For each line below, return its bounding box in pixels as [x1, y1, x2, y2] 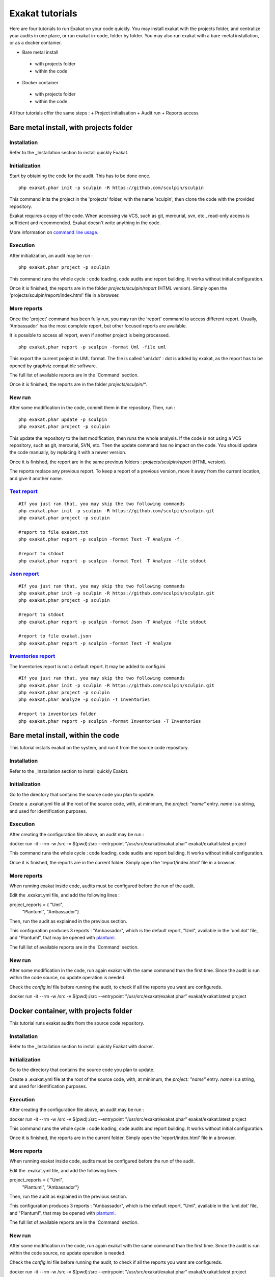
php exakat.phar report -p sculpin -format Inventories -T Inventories [18, 718, 201, 724]
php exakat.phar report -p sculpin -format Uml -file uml [18, 344, 167, 350]
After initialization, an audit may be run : [9, 252, 93, 258]
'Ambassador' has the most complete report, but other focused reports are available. [9, 322, 187, 329]
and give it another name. [9, 475, 63, 481]
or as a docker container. [9, 40, 62, 46]
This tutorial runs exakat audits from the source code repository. [9, 1020, 145, 1026]
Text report [9, 488, 38, 495]
